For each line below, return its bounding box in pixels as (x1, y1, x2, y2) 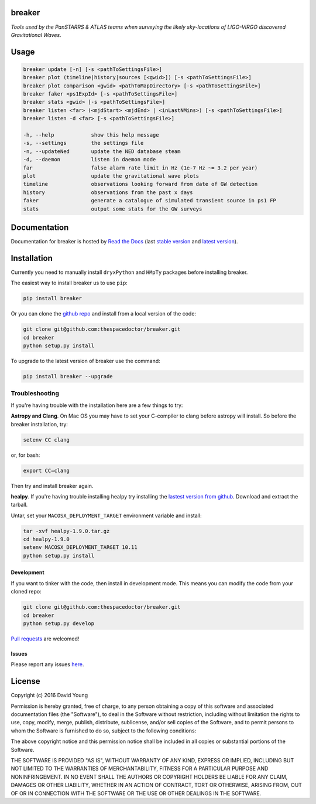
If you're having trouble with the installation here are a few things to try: (11, 402, 183, 409)
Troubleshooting (11, 389, 60, 398)
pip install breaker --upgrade (23, 373, 114, 380)
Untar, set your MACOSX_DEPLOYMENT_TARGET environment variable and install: (11, 512, 202, 519)
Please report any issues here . (11, 661, 84, 668)
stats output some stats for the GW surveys (23, 205, 202, 212)
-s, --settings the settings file (23, 140, 144, 147)
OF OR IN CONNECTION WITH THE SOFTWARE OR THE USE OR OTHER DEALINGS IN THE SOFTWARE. (11, 789, 262, 797)
